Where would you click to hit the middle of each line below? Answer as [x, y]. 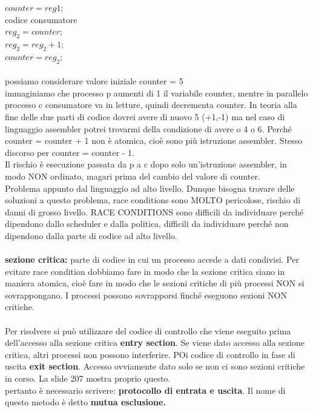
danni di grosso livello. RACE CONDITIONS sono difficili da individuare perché [154, 211]
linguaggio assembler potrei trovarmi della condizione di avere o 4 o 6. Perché [148, 128]
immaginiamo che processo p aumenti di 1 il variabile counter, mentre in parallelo [156, 93]
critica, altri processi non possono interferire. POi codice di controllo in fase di [150, 354]
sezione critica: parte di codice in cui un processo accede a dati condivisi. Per [152, 259]
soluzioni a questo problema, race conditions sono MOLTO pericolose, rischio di [153, 200]
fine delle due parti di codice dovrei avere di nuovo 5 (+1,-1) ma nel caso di [145, 116]
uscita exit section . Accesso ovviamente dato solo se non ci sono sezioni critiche [155, 366]
